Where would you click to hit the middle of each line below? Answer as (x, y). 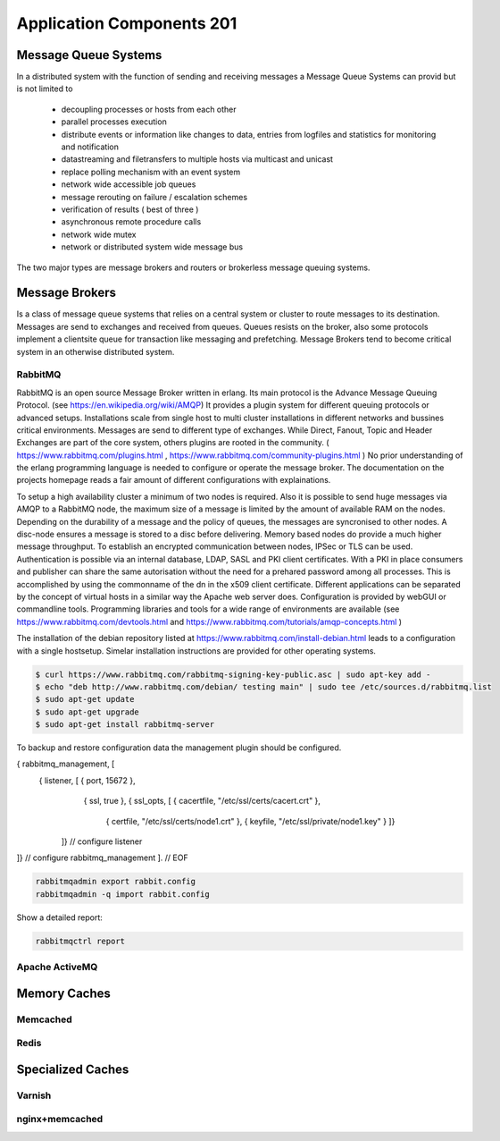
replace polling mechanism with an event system (151, 172)
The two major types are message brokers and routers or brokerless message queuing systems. (193, 267)
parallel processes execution (114, 122)
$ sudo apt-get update (85, 699)
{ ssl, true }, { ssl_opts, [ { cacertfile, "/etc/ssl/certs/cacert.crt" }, (202, 801)
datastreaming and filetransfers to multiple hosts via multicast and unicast (197, 159)
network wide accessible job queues (129, 184)
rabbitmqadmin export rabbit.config (116, 882)
